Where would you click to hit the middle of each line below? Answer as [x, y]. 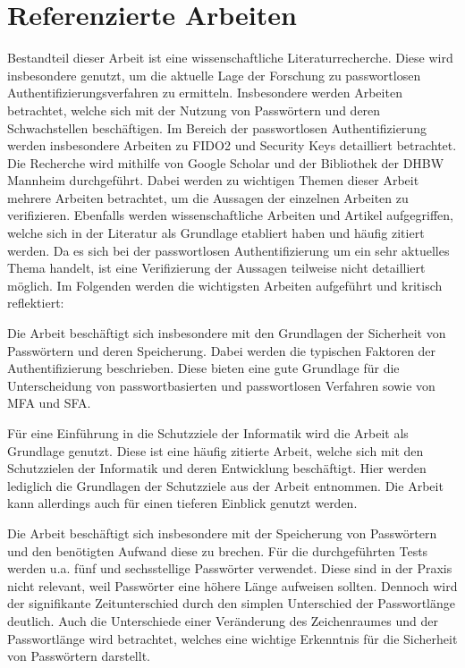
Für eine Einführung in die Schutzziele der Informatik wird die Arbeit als [208, 433]
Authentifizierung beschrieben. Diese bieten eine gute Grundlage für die [203, 368]
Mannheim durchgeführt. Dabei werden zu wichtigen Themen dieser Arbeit [213, 180]
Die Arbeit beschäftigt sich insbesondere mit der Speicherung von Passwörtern [222, 533]
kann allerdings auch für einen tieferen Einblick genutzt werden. [182, 503]
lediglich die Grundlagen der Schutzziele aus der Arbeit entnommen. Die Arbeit [225, 485]
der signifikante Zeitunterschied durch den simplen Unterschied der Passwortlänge [232, 603]
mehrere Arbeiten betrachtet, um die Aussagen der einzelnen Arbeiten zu [208, 197]
